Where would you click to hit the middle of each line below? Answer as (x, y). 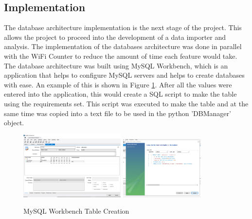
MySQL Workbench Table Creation (76, 211)
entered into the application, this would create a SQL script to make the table (120, 94)
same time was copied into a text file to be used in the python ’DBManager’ (117, 113)
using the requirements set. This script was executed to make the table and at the (126, 103)
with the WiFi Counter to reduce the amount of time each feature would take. (121, 56)
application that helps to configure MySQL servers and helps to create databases (124, 75)
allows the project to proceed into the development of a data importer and (115, 37)
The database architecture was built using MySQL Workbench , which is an (116, 65)
